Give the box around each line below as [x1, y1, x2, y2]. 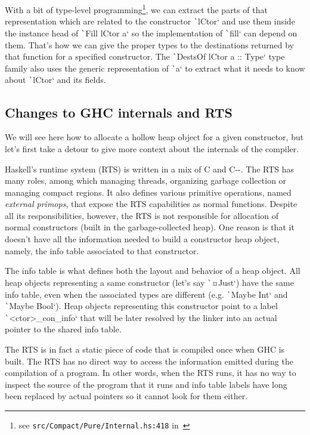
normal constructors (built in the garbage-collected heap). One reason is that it [5, 221, 294, 233]
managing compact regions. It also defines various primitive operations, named [5, 186, 292, 198]
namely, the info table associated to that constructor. [5, 244, 199, 257]
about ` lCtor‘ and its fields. [5, 73, 106, 86]
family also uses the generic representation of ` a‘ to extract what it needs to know [5, 61, 305, 74]
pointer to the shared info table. [5, 323, 122, 335]
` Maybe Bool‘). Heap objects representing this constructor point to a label [5, 300, 278, 312]
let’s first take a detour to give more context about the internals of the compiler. [5, 142, 299, 155]
